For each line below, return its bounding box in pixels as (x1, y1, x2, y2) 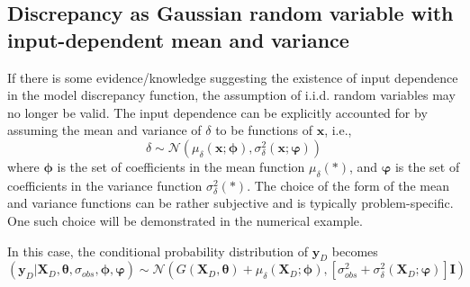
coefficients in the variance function (7, 175, 203, 194)
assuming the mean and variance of (7, 121, 202, 139)
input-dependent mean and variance (7, 25, 349, 53)
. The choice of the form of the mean (247, 175, 449, 194)
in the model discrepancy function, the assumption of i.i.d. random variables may (7, 85, 456, 104)
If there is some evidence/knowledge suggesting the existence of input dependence (7, 67, 458, 86)
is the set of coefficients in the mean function (57, 157, 305, 175)
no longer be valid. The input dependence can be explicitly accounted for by (7, 103, 428, 121)
